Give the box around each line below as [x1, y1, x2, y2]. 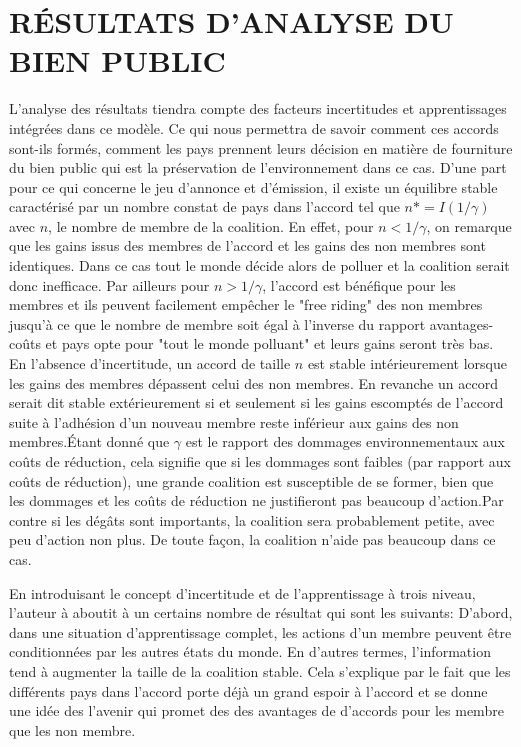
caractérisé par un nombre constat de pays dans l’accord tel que [9, 196, 400, 217]
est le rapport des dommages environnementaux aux [185, 431, 505, 452]
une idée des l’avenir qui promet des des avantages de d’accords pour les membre [9, 700, 504, 721]
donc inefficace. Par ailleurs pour [9, 274, 210, 295]
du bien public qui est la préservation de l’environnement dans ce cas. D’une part [9, 157, 507, 178]
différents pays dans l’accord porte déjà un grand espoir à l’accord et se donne [9, 680, 488, 701]
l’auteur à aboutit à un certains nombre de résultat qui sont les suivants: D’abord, [9, 602, 513, 623]
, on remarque [426, 215, 512, 236]
